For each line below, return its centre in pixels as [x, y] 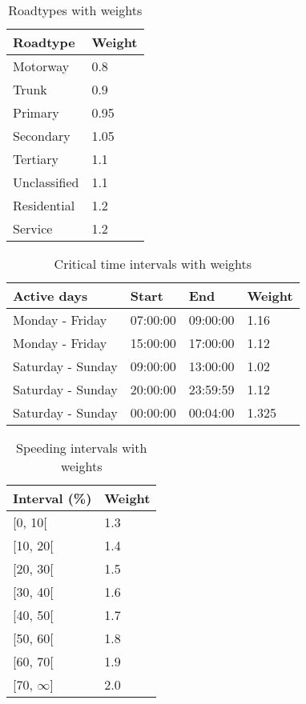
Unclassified [46, 182]
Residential [44, 205]
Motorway [41, 66]
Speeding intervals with [82, 448]
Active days [50, 296]
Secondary [42, 136]
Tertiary [36, 159]
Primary [36, 112]
